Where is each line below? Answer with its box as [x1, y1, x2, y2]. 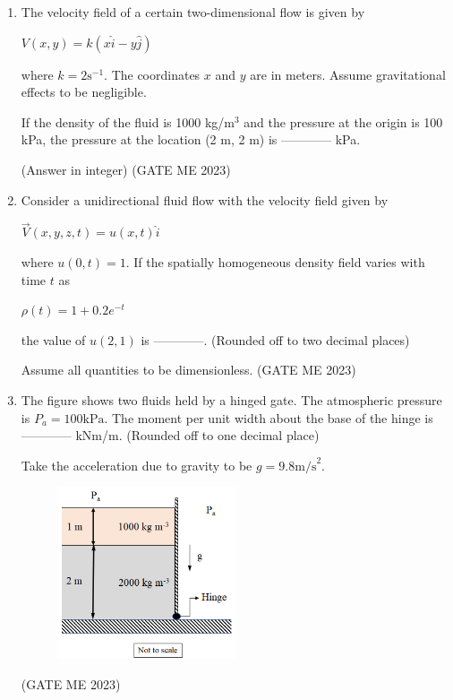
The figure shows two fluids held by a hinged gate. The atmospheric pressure [21, 390, 442, 409]
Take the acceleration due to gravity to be [21, 455, 252, 474]
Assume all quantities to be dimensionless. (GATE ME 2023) [21, 360, 356, 379]
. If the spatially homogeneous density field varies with [125, 252, 425, 271]
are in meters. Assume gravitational [250, 65, 446, 83]
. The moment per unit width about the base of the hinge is [104, 408, 433, 427]
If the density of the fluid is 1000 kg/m [21, 112, 235, 131]
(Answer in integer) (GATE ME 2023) [21, 160, 231, 178]
